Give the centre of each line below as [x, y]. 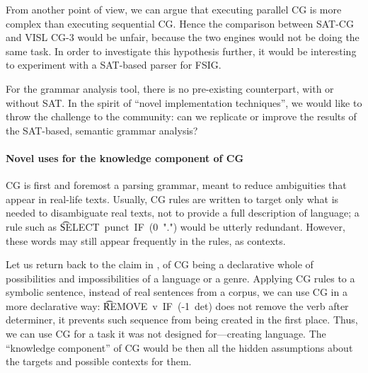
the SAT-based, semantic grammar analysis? [102, 130]
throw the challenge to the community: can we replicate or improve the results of [181, 116]
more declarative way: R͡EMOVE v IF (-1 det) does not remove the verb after [177, 305]
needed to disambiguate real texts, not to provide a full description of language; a [183, 213]
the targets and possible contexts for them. [99, 361]
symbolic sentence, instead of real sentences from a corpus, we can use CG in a [177, 292]
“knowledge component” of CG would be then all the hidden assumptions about [179, 347]
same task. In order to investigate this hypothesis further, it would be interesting [181, 51]
